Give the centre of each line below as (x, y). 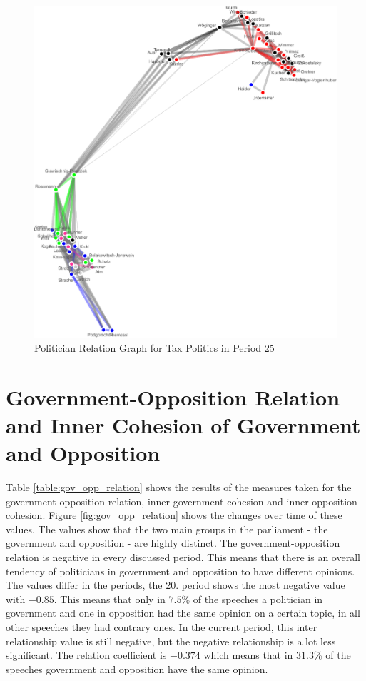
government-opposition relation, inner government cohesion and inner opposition (182, 501)
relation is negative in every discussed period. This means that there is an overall (183, 557)
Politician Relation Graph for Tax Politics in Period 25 (154, 347)
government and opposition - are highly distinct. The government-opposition (173, 543)
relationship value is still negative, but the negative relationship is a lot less (171, 641)
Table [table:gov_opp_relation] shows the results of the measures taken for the (179, 487)
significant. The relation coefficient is (86, 655)
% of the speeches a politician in (252, 599)
